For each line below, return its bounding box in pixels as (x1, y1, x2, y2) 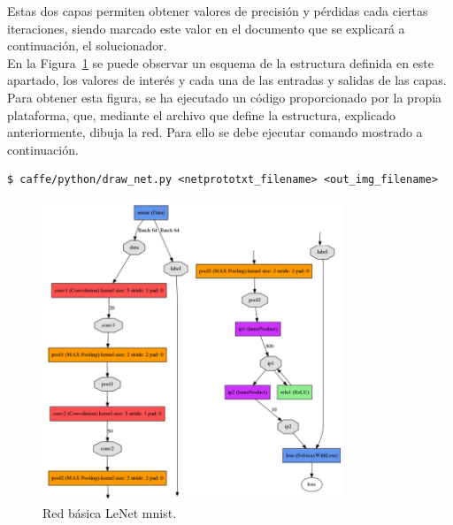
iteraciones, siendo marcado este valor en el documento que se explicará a (7, 19, 405, 37)
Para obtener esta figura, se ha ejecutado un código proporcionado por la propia (7, 87, 442, 106)
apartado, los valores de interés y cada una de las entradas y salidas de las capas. (7, 71, 447, 89)
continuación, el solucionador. (7, 36, 167, 55)
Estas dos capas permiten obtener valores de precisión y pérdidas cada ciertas (7, 2, 428, 19)
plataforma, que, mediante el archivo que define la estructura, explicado (7, 105, 395, 124)
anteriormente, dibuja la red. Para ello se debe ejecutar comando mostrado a (7, 123, 423, 141)
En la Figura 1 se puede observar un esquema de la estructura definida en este (7, 53, 434, 72)
